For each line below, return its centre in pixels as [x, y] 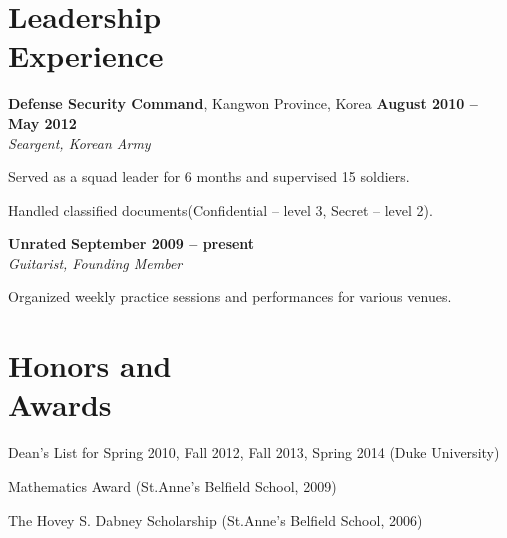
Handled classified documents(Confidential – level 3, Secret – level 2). [220, 209]
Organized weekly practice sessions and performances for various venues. [230, 296]
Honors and [90, 365]
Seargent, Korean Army [79, 142]
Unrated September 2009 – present [131, 243]
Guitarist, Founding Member [95, 262]
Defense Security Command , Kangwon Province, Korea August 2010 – [243, 103]
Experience [86, 55]
